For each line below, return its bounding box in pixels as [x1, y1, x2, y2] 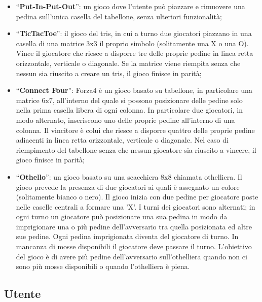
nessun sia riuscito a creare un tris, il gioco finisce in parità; [16, 68, 202, 78]
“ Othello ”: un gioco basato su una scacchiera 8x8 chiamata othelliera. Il [16, 171, 242, 182]
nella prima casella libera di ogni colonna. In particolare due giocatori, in [16, 105, 243, 115]
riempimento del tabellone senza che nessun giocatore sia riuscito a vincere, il [16, 144, 256, 155]
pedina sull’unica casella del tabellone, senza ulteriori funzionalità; [16, 11, 222, 21]
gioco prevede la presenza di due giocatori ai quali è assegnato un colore [16, 181, 240, 192]
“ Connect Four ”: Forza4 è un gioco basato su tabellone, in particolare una [16, 85, 252, 95]
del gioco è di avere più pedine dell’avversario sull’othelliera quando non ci [16, 251, 247, 261]
